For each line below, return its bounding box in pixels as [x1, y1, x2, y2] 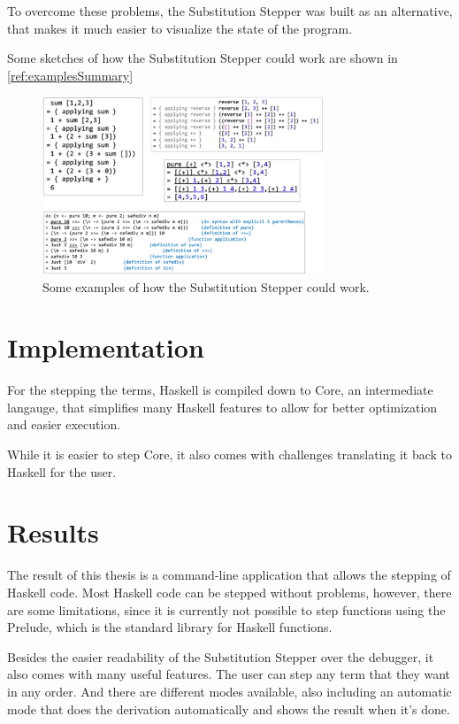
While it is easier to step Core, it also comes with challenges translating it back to [7, 445, 453, 464]
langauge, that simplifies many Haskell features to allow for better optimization [7, 397, 438, 416]
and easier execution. [7, 415, 121, 434]
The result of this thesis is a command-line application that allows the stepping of [7, 566, 451, 584]
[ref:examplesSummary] [7, 65, 134, 84]
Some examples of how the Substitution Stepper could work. [42, 277, 370, 296]
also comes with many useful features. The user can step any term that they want [7, 665, 451, 683]
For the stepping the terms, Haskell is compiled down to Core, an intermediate [7, 381, 433, 399]
